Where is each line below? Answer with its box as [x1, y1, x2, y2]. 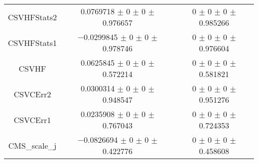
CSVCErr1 [13, 114, 51, 125]
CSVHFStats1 [8, 37, 57, 48]
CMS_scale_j [8, 139, 57, 151]
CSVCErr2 [13, 88, 51, 100]
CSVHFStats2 [8, 11, 57, 23]
